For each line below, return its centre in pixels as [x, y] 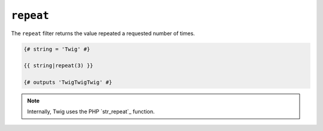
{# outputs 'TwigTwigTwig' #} [68, 82]
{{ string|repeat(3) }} [59, 66]
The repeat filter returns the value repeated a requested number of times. [103, 33]
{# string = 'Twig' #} [57, 49]
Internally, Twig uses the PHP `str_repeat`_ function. [91, 112]
